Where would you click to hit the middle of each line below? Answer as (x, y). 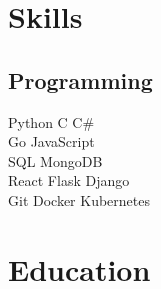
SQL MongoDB (55, 160)
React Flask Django (69, 180)
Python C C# (51, 121)
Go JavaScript (51, 141)
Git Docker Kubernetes (79, 199)
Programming (80, 79)
